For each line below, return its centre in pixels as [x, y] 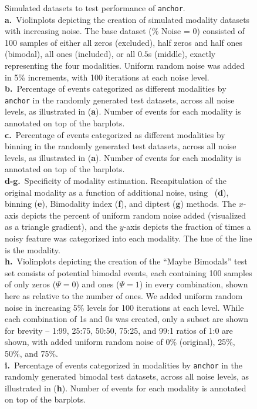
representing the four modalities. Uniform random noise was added [125, 66]
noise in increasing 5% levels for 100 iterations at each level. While [124, 307]
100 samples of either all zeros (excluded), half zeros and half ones [124, 42]
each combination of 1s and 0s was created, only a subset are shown [127, 319]
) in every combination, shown [194, 284]
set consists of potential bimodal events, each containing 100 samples [128, 272]
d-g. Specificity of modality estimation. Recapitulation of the [116, 181]
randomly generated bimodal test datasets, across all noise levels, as [127, 376]
